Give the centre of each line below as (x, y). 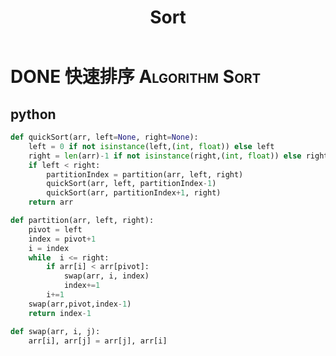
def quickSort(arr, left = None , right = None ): (104, 137)
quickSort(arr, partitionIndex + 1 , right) (134, 193)
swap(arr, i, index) (106, 276)
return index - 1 (60, 313)
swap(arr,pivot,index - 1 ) (80, 304)
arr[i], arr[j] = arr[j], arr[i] (98, 341)
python (33, 114)
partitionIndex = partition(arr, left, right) (145, 174)
